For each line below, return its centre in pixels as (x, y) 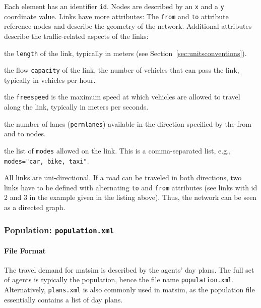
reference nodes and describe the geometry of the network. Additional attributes (128, 26)
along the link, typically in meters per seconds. (76, 107)
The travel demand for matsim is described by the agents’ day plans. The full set (129, 269)
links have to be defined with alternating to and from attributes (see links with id (131, 187)
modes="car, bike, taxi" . (47, 160)
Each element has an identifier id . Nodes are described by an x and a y (114, 6)
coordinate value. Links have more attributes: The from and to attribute (116, 16)
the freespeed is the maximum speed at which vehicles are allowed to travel (122, 97)
